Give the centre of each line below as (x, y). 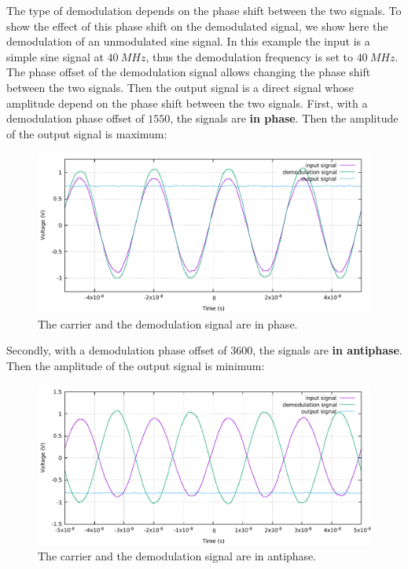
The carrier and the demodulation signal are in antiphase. (177, 556)
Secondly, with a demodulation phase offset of (117, 350)
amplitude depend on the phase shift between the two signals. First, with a (187, 103)
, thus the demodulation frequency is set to (249, 56)
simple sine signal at (55, 56)
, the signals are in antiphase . (327, 350)
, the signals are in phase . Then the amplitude (284, 118)
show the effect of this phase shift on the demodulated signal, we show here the (197, 26)
